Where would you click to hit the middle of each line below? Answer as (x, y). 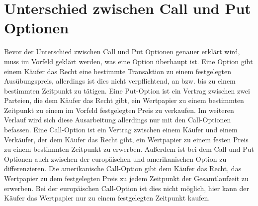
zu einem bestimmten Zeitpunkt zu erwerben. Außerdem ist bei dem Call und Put (129, 149)
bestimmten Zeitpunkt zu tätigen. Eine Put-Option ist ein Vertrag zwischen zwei (127, 90)
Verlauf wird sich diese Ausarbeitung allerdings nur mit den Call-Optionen (118, 120)
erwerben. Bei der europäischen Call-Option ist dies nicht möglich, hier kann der (127, 188)
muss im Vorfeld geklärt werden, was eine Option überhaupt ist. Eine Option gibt (129, 61)
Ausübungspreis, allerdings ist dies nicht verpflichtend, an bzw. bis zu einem (120, 81)
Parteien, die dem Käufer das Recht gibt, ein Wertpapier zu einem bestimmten (124, 100)
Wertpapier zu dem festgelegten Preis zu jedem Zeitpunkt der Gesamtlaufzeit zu (126, 178)
